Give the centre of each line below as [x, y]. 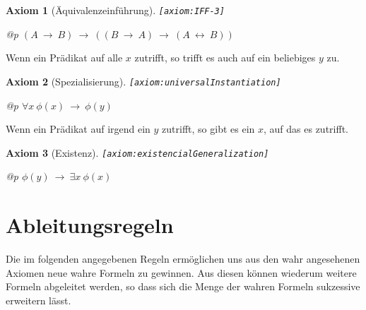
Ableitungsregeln [90, 225]
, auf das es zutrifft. [306, 129]
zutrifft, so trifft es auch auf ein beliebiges [225, 58]
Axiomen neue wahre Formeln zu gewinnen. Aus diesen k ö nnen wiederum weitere [181, 272]
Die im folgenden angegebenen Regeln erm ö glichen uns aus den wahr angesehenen [183, 259]
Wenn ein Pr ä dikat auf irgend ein [78, 129]
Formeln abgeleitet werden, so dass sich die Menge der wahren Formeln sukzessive [183, 286]
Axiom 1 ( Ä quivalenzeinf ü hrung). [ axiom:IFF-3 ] [115, 10]
